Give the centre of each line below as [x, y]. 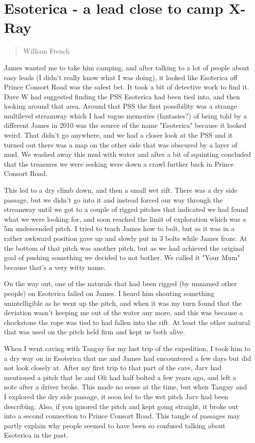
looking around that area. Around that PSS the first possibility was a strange [120, 106]
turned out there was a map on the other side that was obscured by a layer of [121, 144]
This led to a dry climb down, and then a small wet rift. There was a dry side [121, 190]
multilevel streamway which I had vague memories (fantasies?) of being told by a [126, 115]
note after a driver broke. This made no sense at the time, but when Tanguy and [126, 387]
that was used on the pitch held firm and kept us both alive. [95, 332]
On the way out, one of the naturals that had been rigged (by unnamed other [121, 283]
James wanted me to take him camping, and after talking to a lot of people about [127, 67]
